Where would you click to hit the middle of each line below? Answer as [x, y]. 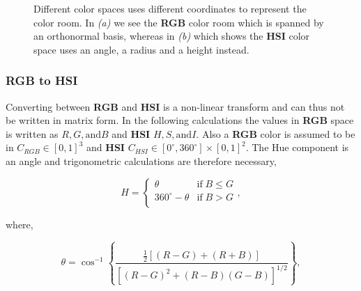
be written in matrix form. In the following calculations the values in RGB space [180, 120]
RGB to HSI [42, 80]
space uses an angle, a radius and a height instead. [141, 49]
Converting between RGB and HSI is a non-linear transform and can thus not [175, 106]
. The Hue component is [297, 147]
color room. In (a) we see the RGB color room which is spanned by [179, 22]
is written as [32, 133]
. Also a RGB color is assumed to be [276, 133]
